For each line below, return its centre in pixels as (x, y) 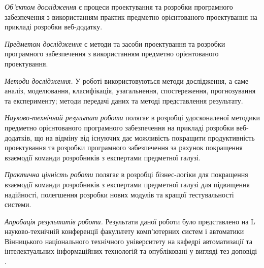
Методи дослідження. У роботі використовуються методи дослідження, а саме (127, 80)
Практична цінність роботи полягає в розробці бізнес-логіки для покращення (126, 174)
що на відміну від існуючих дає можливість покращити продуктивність (144, 137)
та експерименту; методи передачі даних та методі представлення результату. (124, 100)
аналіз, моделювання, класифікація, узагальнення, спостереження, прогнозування (130, 91)
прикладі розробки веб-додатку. (54, 27)
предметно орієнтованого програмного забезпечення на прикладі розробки (119, 127)
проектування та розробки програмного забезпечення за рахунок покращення (124, 147)
